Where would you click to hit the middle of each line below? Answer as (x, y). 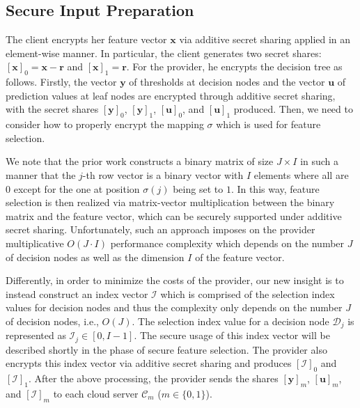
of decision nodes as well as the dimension (95, 257)
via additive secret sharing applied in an (265, 39)
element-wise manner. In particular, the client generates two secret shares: (164, 53)
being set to (198, 188)
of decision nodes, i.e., (52, 321)
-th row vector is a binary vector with (163, 174)
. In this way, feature (275, 188)
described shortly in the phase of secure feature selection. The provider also (166, 349)
